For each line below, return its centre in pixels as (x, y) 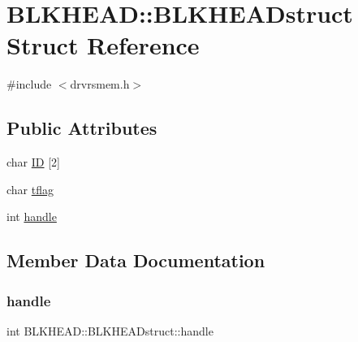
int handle (32, 216)
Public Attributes (82, 128)
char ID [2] (33, 162)
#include (29, 84)
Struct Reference (103, 45)
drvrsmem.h (100, 84)
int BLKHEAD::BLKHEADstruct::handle (110, 330)
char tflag (30, 189)
